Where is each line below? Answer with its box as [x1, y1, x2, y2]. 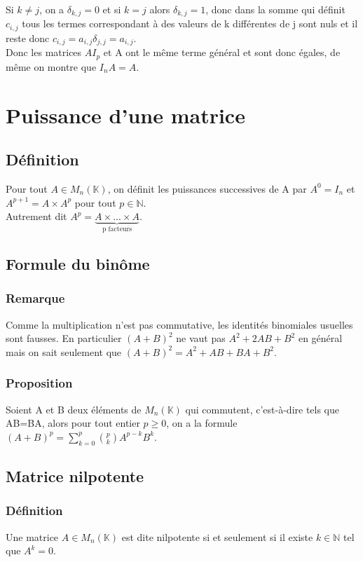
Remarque [6, 289, 65, 307]
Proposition [6, 374, 73, 392]
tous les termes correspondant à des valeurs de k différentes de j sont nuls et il [22, 16, 358, 31]
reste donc [6, 30, 50, 45]
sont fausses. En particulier [6, 331, 122, 345]
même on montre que [6, 59, 97, 74]
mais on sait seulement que [6, 344, 122, 359]
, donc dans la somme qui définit [205, 2, 345, 16]
